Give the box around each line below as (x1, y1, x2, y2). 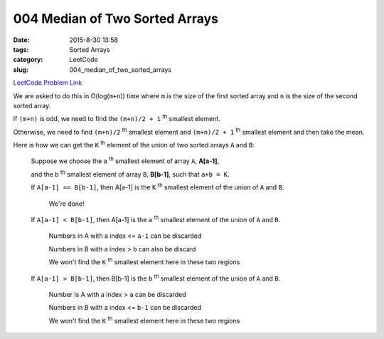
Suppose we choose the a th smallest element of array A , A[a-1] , (31, 155, 220, 165)
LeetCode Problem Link (13, 78, 82, 87)
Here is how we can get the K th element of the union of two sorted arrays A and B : (13, 140, 255, 150)
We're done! (48, 199, 85, 208)
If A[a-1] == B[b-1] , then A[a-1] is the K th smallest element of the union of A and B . (31, 182, 284, 192)
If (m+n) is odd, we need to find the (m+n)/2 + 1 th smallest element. (13, 113, 220, 123)
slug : (13, 65, 28, 74)
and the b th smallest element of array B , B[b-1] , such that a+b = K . (31, 169, 230, 178)
